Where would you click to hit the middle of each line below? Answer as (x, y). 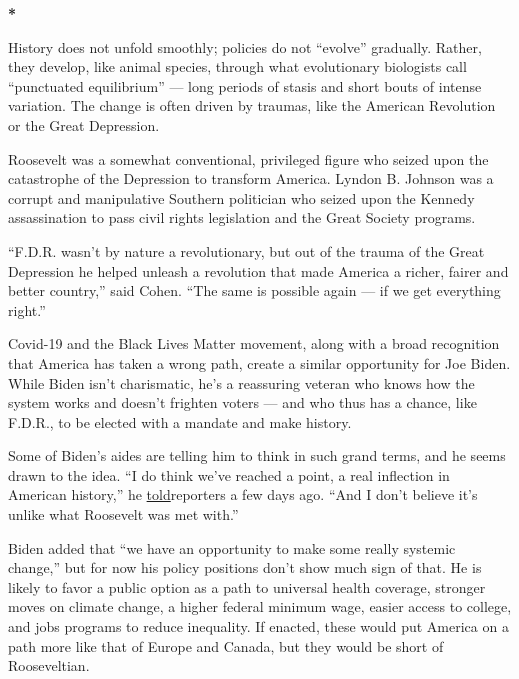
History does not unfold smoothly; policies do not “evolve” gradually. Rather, (245, 46)
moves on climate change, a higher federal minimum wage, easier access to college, (260, 606)
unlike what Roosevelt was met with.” (123, 514)
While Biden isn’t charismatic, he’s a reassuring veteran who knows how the (241, 382)
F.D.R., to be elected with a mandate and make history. (180, 421)
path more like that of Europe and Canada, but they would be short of (226, 645)
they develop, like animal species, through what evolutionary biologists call (237, 66)
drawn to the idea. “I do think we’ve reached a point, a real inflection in (229, 474)
